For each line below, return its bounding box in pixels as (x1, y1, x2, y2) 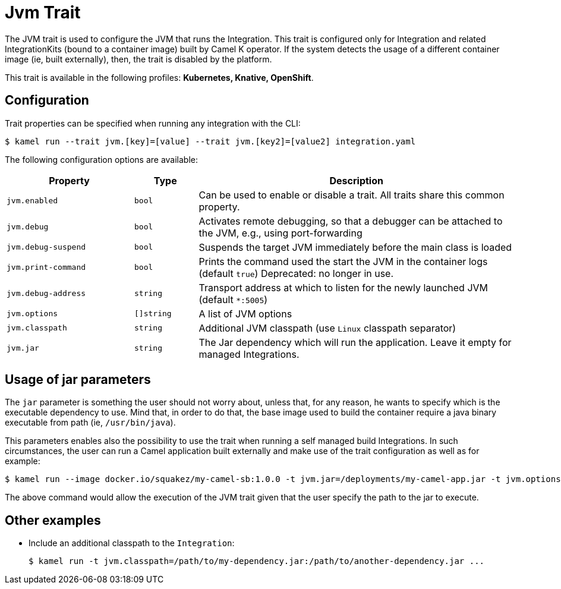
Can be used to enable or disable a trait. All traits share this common (198, 188, 505, 201)
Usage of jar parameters (5, 372, 151, 388)
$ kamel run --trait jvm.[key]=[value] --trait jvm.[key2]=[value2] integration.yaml (5, 136, 416, 146)
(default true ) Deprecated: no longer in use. (198, 267, 394, 279)
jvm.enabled (7, 196, 58, 206)
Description (329, 174, 383, 187)
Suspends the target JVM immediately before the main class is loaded (198, 241, 512, 253)
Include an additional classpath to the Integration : (29, 538, 235, 549)
